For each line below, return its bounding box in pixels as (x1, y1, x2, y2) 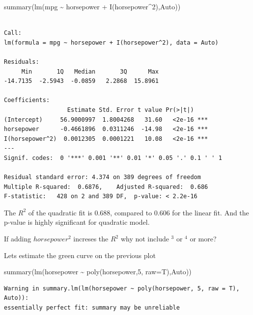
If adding (4, 234, 31, 244)
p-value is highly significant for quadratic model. (4, 217, 150, 227)
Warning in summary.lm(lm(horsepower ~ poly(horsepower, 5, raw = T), (4, 285, 240, 292)
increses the (73, 234, 109, 244)
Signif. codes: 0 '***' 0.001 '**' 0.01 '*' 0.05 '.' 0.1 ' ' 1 (4, 154, 222, 161)
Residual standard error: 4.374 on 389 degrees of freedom (4, 174, 201, 181)
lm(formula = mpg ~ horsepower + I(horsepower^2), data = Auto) (4, 39, 219, 46)
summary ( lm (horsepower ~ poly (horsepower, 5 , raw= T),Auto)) (4, 266, 192, 277)
